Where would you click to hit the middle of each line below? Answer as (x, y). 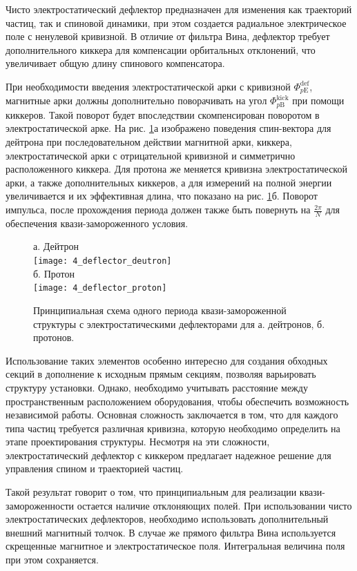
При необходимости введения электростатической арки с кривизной (148, 86)
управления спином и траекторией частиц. (95, 468)
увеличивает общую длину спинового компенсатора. (115, 63)
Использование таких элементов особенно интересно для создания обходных (167, 360)
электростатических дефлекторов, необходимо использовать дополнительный (167, 519)
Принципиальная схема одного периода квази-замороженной (160, 310)
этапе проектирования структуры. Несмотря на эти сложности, (138, 442)
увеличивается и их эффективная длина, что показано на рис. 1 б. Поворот (162, 196)
